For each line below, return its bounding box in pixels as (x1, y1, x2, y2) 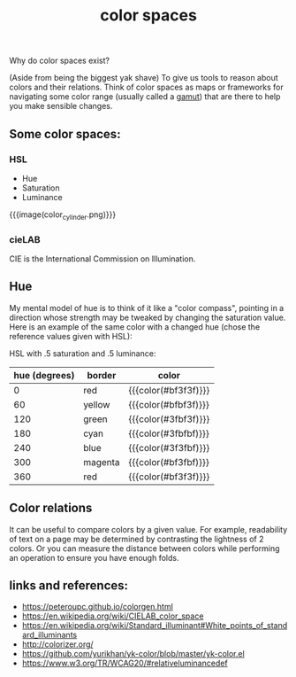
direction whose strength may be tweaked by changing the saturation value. (9, 312, 286, 323)
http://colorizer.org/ (21, 639, 95, 650)
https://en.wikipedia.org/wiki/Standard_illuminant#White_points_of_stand (21, 620, 288, 631)
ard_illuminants (21, 630, 78, 641)
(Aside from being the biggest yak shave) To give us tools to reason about (9, 73, 278, 83)
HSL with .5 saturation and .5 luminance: (9, 347, 156, 359)
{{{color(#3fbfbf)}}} (128, 427, 210, 440)
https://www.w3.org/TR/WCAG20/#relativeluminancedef (21, 658, 228, 669)
